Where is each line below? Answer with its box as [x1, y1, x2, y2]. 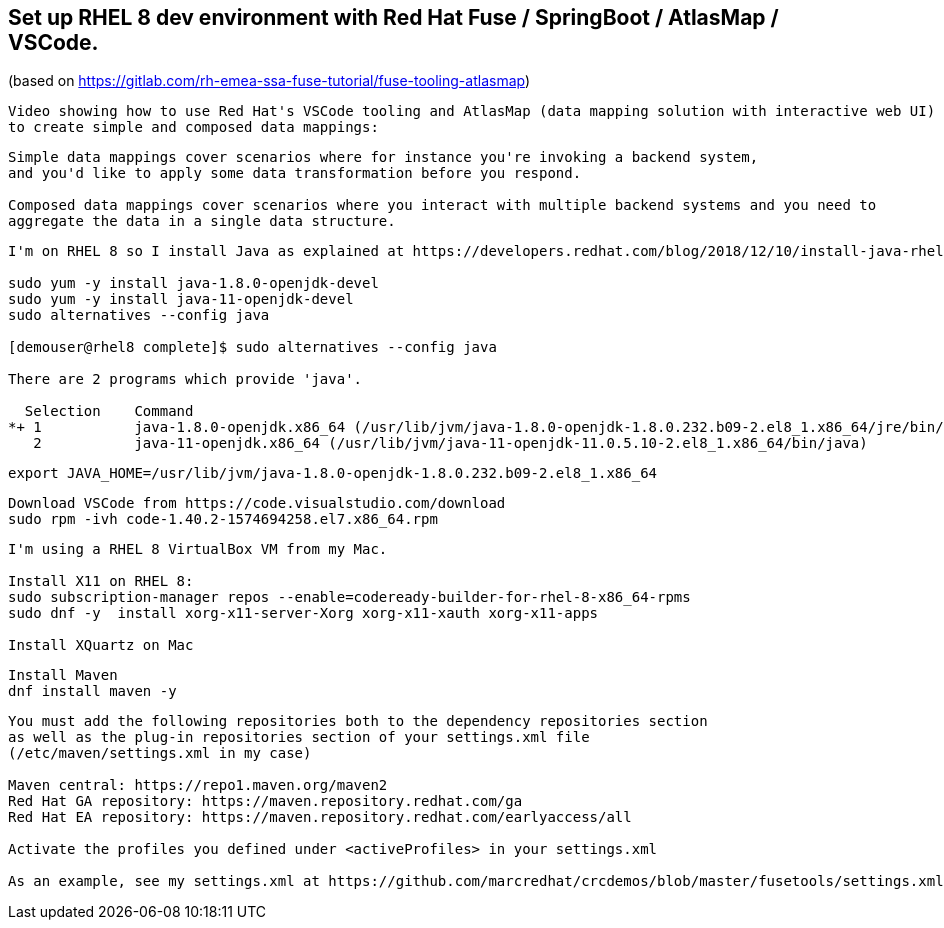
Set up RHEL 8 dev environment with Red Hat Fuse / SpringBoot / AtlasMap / [8, 5, 779, 30]
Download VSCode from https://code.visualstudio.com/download [8, 495, 506, 512]
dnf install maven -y [8, 683, 177, 700]
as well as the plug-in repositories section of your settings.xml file [8, 729, 590, 746]
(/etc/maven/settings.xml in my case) [8, 745, 312, 762]
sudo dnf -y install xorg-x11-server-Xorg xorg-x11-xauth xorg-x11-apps [8, 605, 599, 622]
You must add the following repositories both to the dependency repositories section [8, 713, 708, 730]
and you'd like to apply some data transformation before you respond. [8, 165, 582, 182]
